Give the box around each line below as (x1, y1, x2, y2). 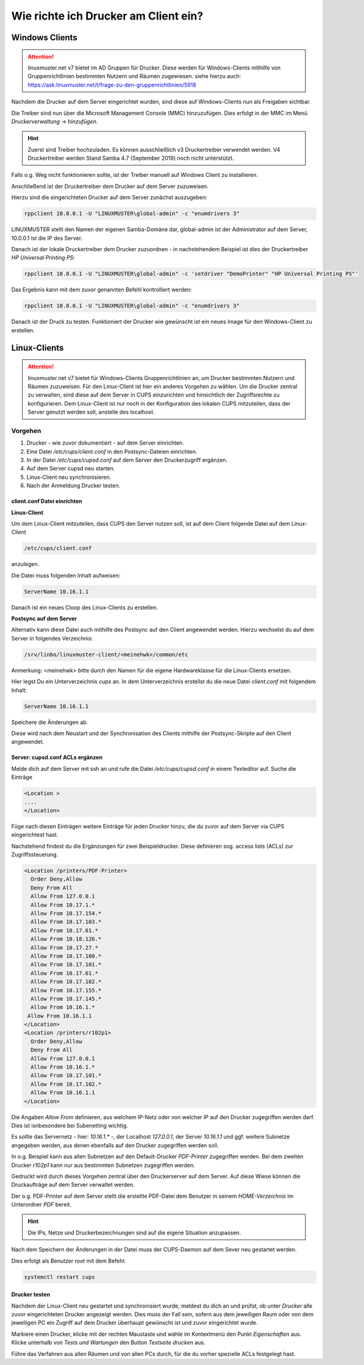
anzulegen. (11, 561, 40, 568)
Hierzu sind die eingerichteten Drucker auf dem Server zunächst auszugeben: (11, 194, 207, 201)
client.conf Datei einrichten (11, 498, 82, 505)
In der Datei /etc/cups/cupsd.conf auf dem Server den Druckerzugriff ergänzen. (26, 456, 228, 464)
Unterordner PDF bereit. (11, 1201, 72, 1208)
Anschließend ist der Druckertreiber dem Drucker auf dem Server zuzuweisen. (11, 182, 209, 190)
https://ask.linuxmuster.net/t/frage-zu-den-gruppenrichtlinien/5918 (27, 81, 196, 88)
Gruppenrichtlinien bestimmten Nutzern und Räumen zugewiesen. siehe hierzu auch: (27, 73, 241, 80)
